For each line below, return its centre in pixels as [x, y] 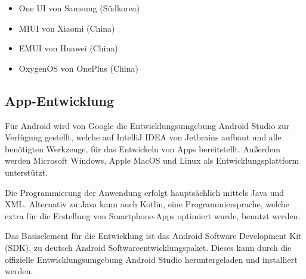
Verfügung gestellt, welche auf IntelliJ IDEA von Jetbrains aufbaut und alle [143, 137]
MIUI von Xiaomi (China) [67, 28]
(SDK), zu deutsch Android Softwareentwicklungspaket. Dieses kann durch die [148, 247]
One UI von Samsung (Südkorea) [79, 8]
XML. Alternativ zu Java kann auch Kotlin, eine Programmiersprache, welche [147, 204]
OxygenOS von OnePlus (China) [78, 68]
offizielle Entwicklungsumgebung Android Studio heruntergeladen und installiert [151, 259]
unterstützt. [27, 172]
